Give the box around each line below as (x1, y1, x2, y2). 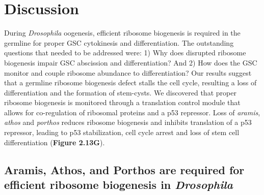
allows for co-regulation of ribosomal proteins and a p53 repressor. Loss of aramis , (4, 107, 260, 117)
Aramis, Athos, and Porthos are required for (4, 161, 245, 177)
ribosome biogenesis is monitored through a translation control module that (4, 97, 241, 108)
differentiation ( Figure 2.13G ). (4, 137, 105, 147)
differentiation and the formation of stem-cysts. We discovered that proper (4, 87, 236, 97)
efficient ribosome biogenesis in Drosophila (4, 177, 233, 192)
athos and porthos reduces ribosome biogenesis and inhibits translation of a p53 (4, 117, 252, 127)
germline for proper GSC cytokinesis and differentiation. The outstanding (4, 37, 234, 48)
